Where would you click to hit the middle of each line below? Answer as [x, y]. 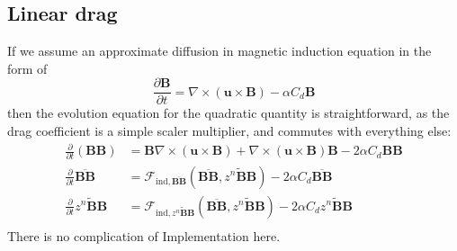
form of [27, 68]
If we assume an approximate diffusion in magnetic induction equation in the [220, 51]
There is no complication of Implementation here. [144, 235]
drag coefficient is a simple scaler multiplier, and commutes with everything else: [229, 131]
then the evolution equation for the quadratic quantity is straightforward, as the [228, 113]
